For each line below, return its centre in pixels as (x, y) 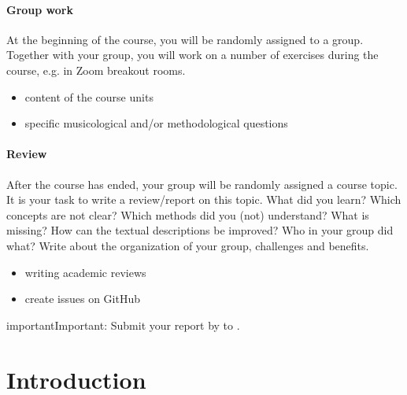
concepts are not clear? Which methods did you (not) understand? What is (188, 214)
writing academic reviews (85, 272)
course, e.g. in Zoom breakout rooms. (96, 70)
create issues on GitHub (82, 299)
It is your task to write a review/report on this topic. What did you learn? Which (204, 199)
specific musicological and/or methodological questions (156, 123)
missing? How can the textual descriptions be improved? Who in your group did (200, 230)
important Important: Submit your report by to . (123, 325)
